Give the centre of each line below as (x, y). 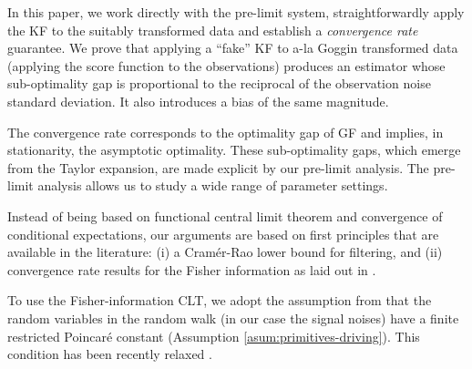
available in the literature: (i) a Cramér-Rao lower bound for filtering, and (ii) (225, 252)
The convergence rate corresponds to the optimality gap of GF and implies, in (226, 132)
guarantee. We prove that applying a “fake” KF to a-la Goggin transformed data (233, 48)
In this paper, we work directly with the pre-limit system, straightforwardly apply (236, 12)
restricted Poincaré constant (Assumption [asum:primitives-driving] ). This (214, 336)
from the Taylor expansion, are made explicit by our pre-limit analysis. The (218, 167)
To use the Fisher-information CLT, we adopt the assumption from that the (220, 300)
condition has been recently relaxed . (110, 354)
